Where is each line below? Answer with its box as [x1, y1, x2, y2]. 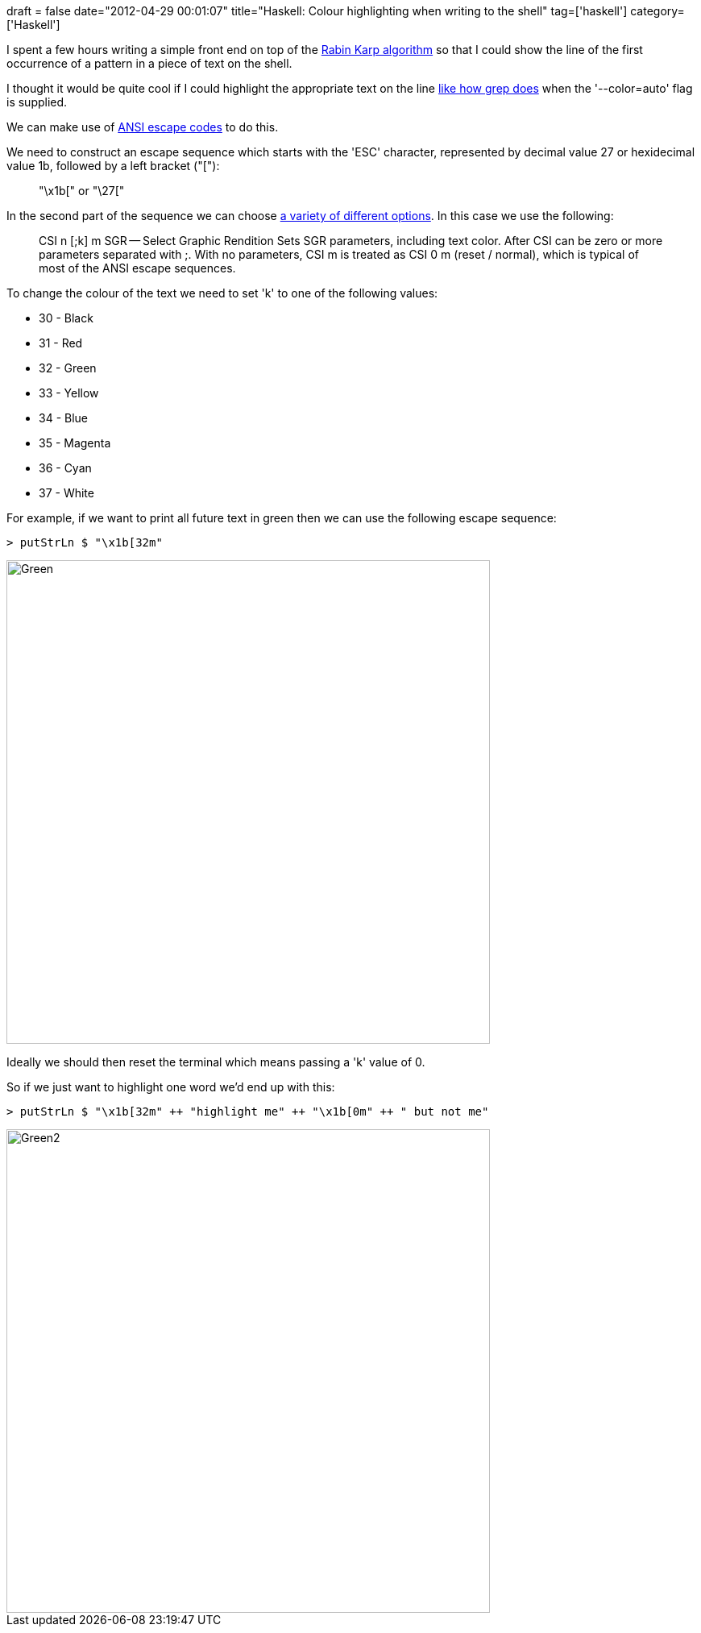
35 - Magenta [39, 436, 111, 450]
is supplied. [6, 95, 68, 109]
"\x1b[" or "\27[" [39, 184, 125, 197]
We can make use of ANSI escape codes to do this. [6, 120, 279, 134]
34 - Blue [39, 411, 88, 425]
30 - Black [39, 311, 93, 325]
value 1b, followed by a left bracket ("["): [6, 159, 220, 172]
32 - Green [39, 361, 97, 375]
